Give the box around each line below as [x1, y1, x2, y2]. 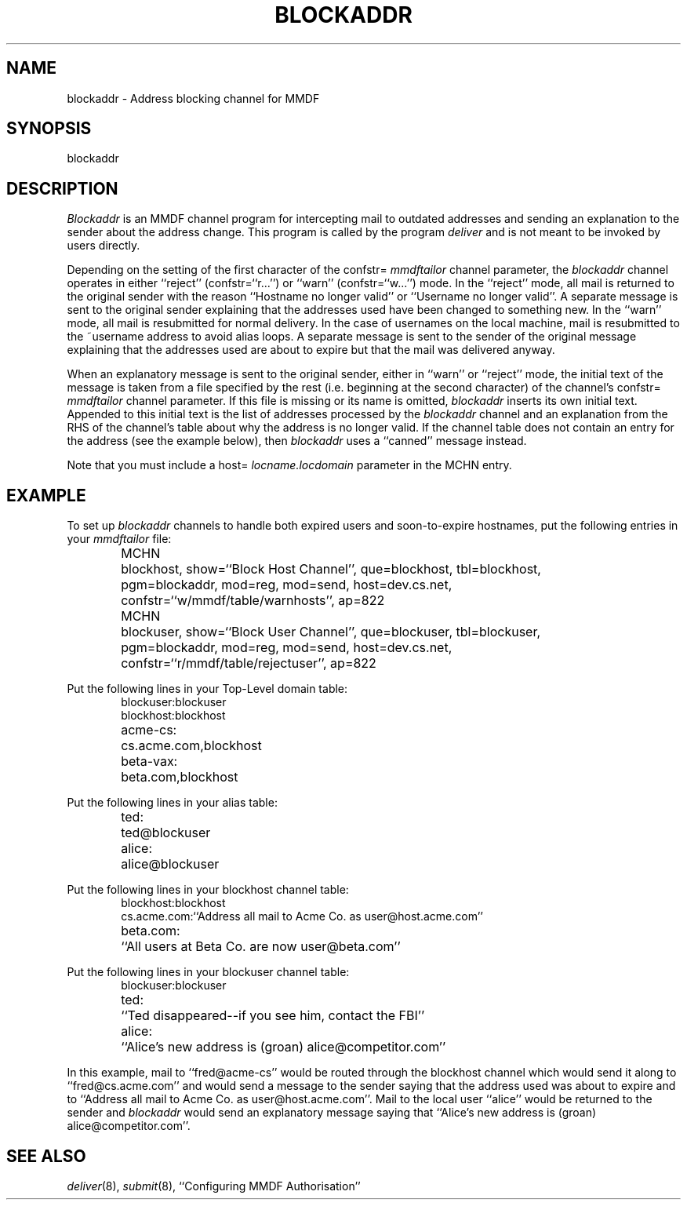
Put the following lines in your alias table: [67, 796, 278, 810]
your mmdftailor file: [67, 532, 172, 546]
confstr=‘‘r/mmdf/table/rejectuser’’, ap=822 [121, 655, 376, 672]
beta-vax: [121, 753, 178, 770]
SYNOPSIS [6, 118, 92, 139]
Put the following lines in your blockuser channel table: [67, 965, 350, 979]
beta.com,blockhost [121, 769, 238, 785]
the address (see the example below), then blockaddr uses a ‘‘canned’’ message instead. [67, 434, 527, 448]
